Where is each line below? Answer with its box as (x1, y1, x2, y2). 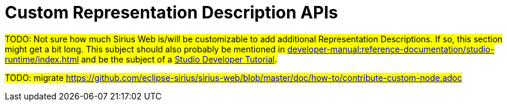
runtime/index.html (5, 54, 79, 64)
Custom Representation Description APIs (5, 2, 338, 23)
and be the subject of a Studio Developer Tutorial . (81, 54, 277, 64)
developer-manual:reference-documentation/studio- (287, 43, 494, 54)
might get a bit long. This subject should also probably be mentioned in (5, 43, 285, 54)
